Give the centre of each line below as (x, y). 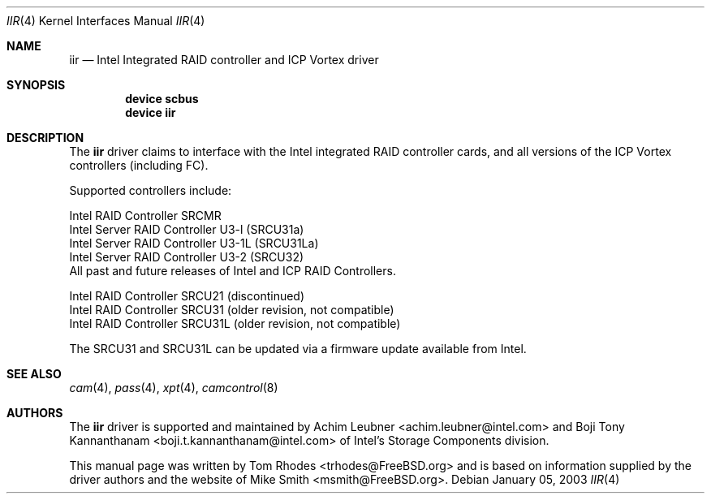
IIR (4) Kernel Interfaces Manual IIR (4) (106, 21)
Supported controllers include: (151, 190)
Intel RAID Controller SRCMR (145, 216)
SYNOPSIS (36, 85)
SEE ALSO (34, 374)
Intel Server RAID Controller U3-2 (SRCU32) (187, 257)
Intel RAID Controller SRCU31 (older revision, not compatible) (232, 310)
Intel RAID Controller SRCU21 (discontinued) (187, 296)
